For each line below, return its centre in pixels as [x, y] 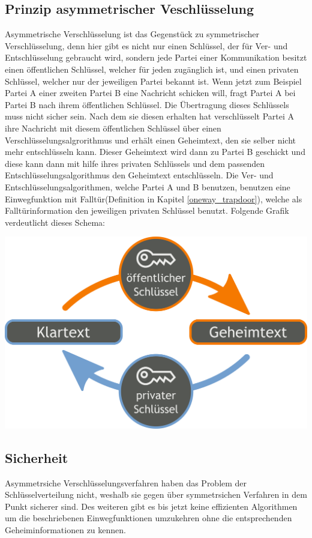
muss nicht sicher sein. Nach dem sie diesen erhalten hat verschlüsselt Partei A [150, 116]
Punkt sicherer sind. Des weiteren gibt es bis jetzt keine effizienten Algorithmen [151, 506]
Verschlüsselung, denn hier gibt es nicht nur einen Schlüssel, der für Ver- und [146, 45]
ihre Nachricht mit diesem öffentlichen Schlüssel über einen [113, 128]
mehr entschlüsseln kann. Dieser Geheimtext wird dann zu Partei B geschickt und [155, 152]
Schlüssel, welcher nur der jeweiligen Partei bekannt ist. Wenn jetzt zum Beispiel [153, 81]
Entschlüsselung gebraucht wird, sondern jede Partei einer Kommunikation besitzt [156, 57]
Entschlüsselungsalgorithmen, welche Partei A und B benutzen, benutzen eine [148, 186]
